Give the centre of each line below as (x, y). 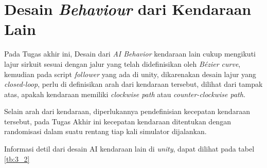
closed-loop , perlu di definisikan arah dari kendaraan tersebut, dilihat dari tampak (133, 84)
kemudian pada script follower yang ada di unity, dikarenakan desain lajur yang (130, 74)
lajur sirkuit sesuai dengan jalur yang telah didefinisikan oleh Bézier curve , (122, 63)
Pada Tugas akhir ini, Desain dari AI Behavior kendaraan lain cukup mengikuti (130, 54)
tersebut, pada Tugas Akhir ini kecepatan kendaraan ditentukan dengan (118, 121)
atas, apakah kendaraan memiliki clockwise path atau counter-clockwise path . (125, 94)
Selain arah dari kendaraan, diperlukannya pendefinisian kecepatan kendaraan (127, 111)
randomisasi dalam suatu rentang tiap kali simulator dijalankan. (105, 131)
